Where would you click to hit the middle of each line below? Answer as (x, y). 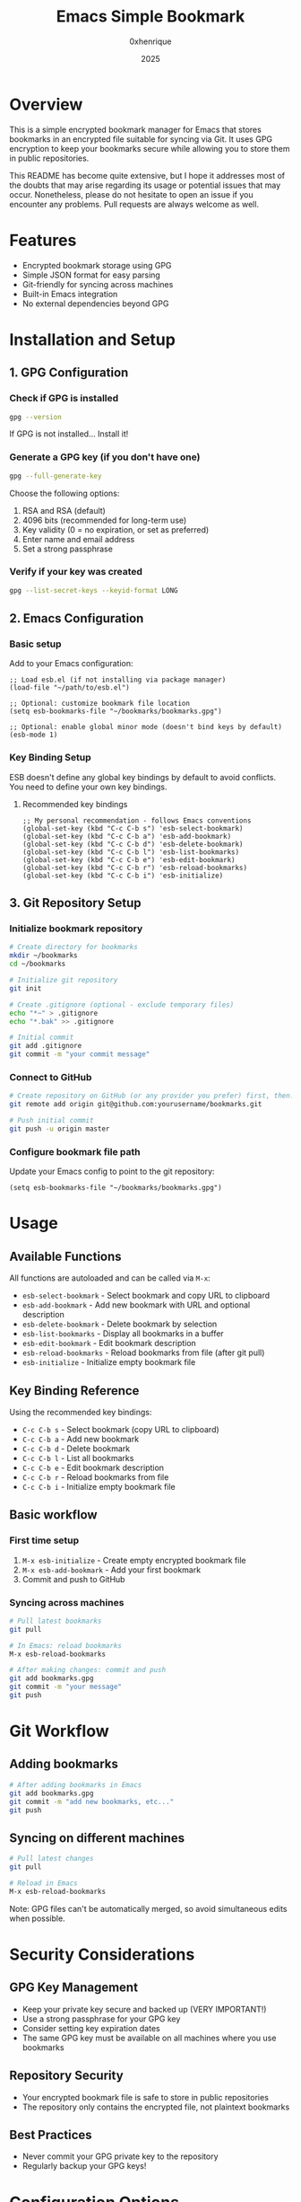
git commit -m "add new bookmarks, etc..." (92, 1801)
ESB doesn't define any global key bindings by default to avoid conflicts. (142, 777)
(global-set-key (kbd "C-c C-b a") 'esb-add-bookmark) (127, 836)
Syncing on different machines (97, 1838)
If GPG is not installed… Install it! (69, 434)
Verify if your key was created (76, 572)
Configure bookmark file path (75, 1151)
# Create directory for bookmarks (74, 947)
